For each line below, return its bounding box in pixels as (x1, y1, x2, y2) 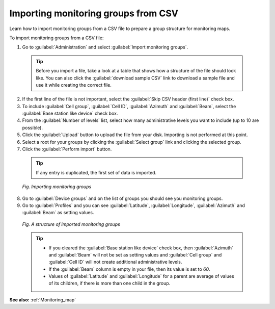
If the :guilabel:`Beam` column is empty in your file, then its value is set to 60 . (48, 266, 211, 272)
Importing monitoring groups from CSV (9, 8, 178, 19)
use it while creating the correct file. (36, 82, 112, 88)
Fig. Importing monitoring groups (22, 184, 92, 190)
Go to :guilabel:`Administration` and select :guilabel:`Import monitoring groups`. (22, 44, 188, 50)
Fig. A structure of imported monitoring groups (22, 221, 121, 227)
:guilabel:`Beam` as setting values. (22, 210, 94, 216)
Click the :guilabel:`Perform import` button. (22, 146, 112, 152)
